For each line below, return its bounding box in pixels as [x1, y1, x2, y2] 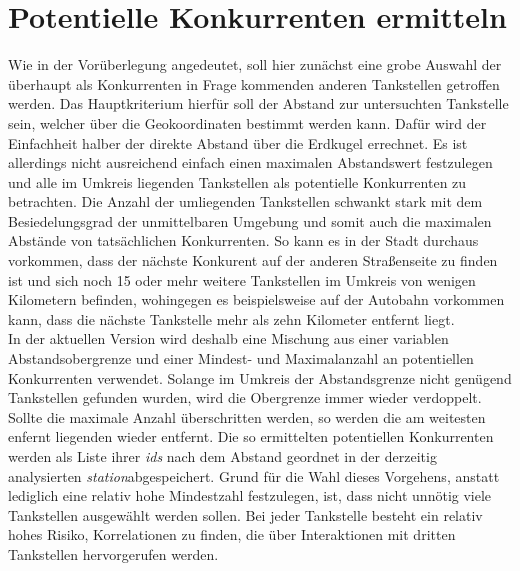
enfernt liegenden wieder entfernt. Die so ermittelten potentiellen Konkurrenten [8, 426, 494, 447]
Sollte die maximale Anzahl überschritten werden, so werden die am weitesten [8, 406, 486, 427]
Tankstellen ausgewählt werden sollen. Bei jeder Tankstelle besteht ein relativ [8, 504, 483, 525]
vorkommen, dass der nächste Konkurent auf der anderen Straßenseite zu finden [8, 250, 498, 271]
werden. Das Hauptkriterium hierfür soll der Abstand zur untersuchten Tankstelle [8, 93, 509, 114]
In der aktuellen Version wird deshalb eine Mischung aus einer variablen [8, 328, 449, 349]
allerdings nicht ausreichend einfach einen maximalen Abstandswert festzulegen [8, 152, 493, 173]
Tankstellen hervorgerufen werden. [8, 543, 219, 564]
